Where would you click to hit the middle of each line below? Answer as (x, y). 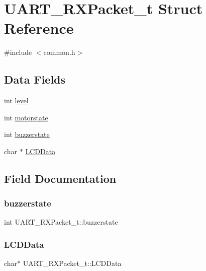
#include (18, 52)
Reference (39, 28)
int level (16, 100)
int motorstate (26, 117)
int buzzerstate (27, 134)
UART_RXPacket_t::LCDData (72, 263)
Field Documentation (60, 178)
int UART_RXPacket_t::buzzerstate (61, 222)
